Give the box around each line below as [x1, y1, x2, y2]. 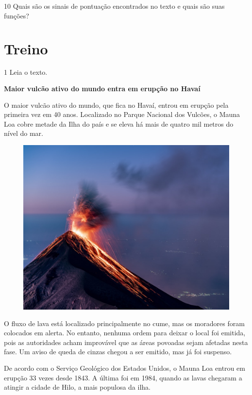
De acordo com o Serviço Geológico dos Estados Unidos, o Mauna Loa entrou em [4, 363, 245, 373]
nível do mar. [4, 128, 43, 138]
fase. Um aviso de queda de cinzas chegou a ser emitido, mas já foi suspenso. [4, 346, 232, 357]
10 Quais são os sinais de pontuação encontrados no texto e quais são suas [4, 1, 225, 11]
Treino [4, 39, 48, 59]
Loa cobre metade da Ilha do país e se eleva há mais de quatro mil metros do [4, 118, 234, 129]
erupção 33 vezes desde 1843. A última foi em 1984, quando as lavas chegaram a [4, 372, 242, 382]
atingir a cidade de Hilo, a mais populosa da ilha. [4, 382, 151, 392]
